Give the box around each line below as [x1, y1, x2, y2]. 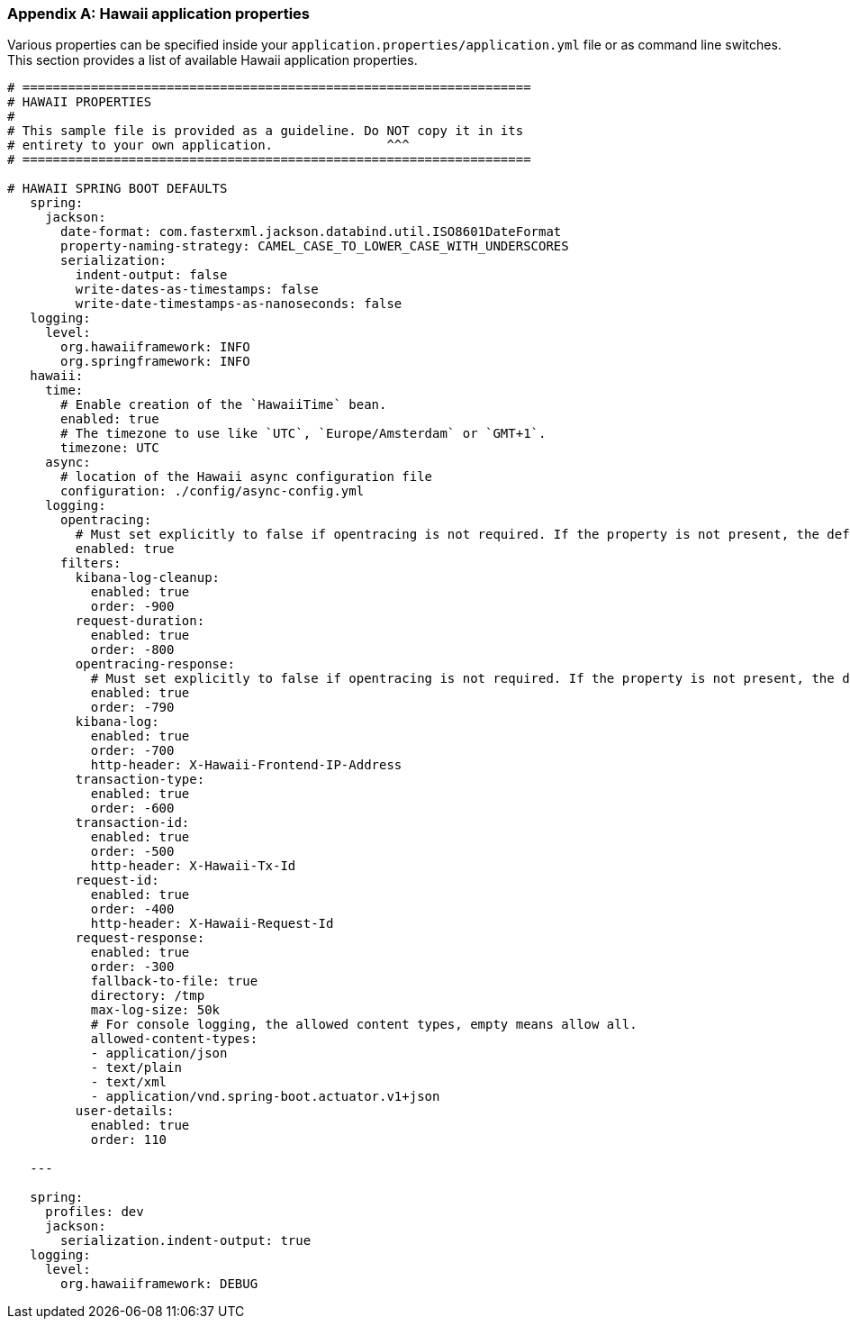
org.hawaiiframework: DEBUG [60, 1276, 258, 1292]
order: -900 [90, 599, 175, 614]
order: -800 [90, 642, 175, 658]
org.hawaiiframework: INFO [60, 340, 250, 355]
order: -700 [90, 743, 175, 758]
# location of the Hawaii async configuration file [60, 469, 433, 485]
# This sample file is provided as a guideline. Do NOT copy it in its [7, 123, 524, 139]
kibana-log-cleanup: [75, 570, 221, 586]
